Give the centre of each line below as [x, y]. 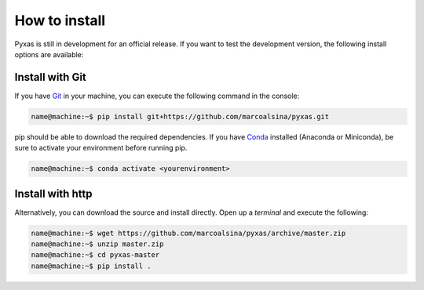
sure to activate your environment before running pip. [101, 148]
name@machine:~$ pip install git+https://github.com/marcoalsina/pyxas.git [180, 116]
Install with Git [50, 77]
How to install [60, 20]
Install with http [53, 193]
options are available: [49, 54]
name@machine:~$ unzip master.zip [97, 244]
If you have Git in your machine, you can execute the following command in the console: [157, 96]
